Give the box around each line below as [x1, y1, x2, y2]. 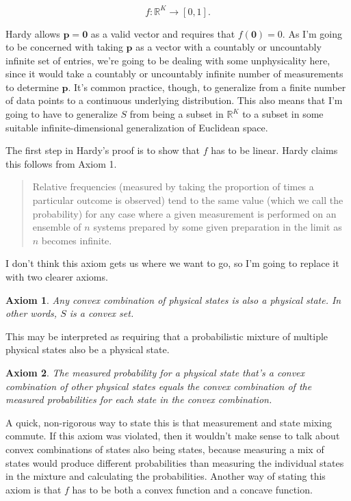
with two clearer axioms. [5, 270, 108, 283]
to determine [5, 79, 59, 94]
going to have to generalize [5, 107, 118, 121]
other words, [5, 306, 57, 320]
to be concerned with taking [5, 40, 123, 54]
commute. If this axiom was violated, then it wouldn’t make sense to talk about [5, 428, 340, 443]
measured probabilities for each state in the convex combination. [5, 392, 272, 407]
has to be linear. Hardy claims [211, 143, 338, 157]
